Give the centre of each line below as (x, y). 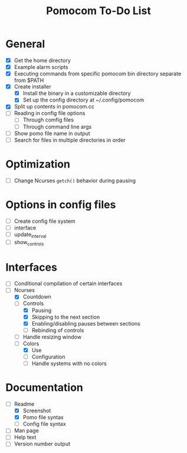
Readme (24, 404)
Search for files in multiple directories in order (70, 140)
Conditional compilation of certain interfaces (68, 284)
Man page (26, 431)
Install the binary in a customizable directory (77, 93)
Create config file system (45, 221)
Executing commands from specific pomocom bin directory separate (98, 74)
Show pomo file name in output (52, 133)
